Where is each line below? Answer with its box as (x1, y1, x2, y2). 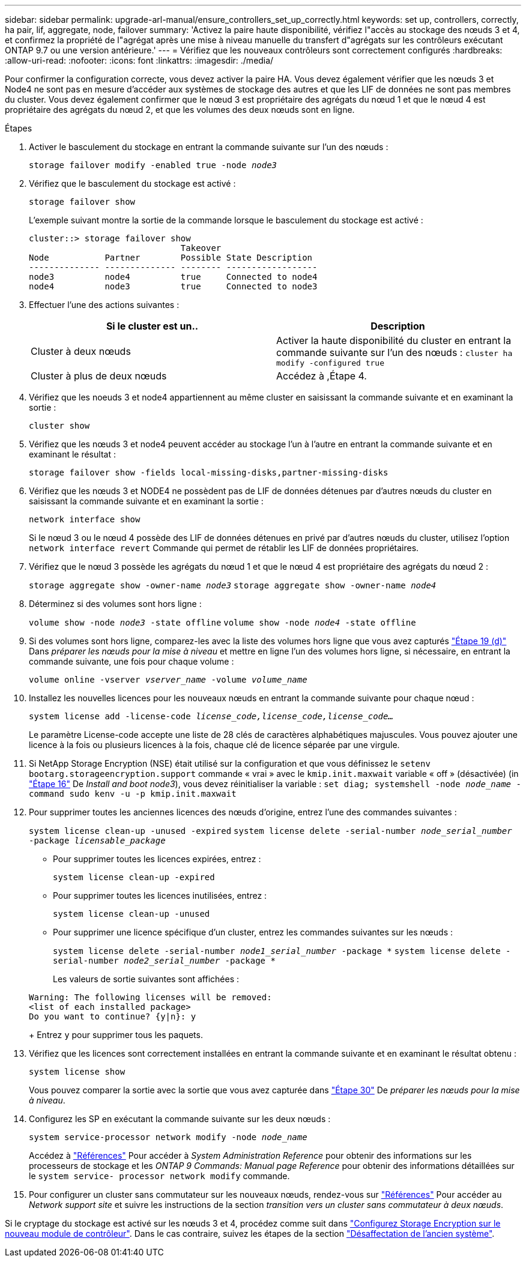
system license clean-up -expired (53, 872, 215, 882)
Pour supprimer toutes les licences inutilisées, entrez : (53, 890, 267, 901)
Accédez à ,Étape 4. (276, 370, 367, 382)
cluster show (29, 421, 90, 430)
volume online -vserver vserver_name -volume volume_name (29, 675, 307, 684)
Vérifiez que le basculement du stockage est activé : (29, 178, 236, 189)
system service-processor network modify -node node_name (29, 1132, 307, 1142)
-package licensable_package (29, 836, 166, 845)
